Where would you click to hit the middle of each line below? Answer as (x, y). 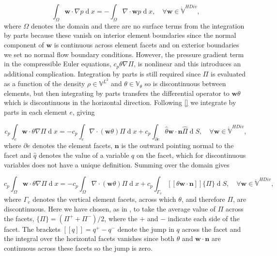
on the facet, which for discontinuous (191, 155)
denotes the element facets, (73, 145)
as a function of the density (45, 83)
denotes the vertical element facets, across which (104, 199)
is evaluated (228, 73)
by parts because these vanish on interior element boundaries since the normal (120, 35)
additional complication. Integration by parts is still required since (102, 73)
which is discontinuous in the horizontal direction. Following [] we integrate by (120, 102)
